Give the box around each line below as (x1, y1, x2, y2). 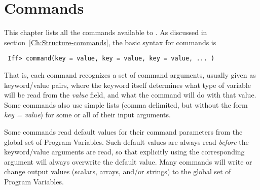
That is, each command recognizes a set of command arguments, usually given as (4, 69, 256, 80)
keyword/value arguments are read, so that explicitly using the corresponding (4, 146, 245, 157)
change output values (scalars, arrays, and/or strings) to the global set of (4, 166, 231, 177)
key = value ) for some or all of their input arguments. (4, 109, 171, 120)
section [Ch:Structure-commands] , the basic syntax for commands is (4, 37, 216, 47)
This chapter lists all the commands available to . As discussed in (4, 27, 207, 38)
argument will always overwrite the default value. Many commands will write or (4, 156, 252, 167)
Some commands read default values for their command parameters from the (4, 126, 243, 137)
